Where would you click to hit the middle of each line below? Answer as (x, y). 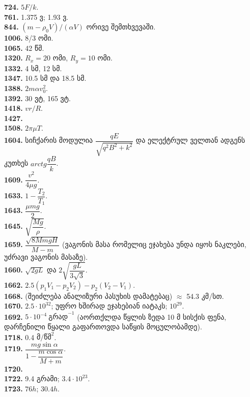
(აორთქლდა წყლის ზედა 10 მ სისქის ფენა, (152, 316)
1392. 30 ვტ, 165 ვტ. (37, 98)
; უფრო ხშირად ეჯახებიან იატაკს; (109, 306)
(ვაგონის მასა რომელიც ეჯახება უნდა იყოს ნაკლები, (154, 244)
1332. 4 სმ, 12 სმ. (33, 68)
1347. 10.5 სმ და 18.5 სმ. (45, 78)
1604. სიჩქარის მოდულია (49, 140)
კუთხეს (16, 163)
